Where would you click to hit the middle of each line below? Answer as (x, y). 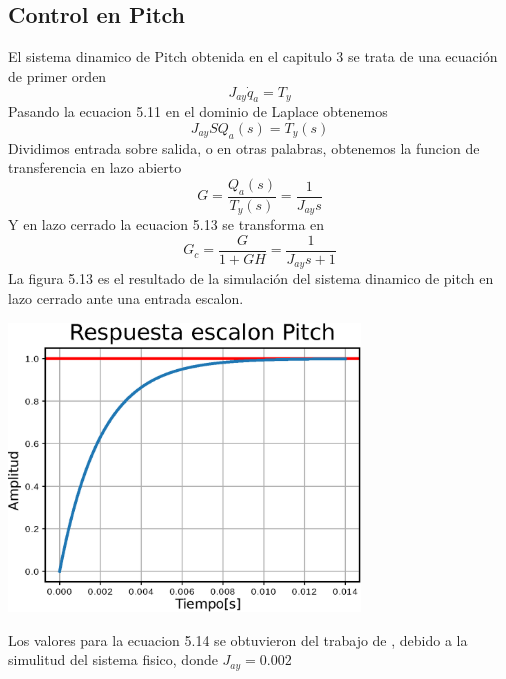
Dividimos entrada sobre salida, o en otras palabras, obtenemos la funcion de (244, 147)
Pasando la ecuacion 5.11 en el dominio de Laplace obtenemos (198, 111)
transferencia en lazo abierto (95, 167)
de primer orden (57, 75)
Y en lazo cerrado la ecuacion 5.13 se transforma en (166, 224)
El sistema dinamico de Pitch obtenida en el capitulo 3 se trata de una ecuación (253, 56)
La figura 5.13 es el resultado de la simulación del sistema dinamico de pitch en (251, 278)
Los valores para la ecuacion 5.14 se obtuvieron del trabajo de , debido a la (238, 639)
